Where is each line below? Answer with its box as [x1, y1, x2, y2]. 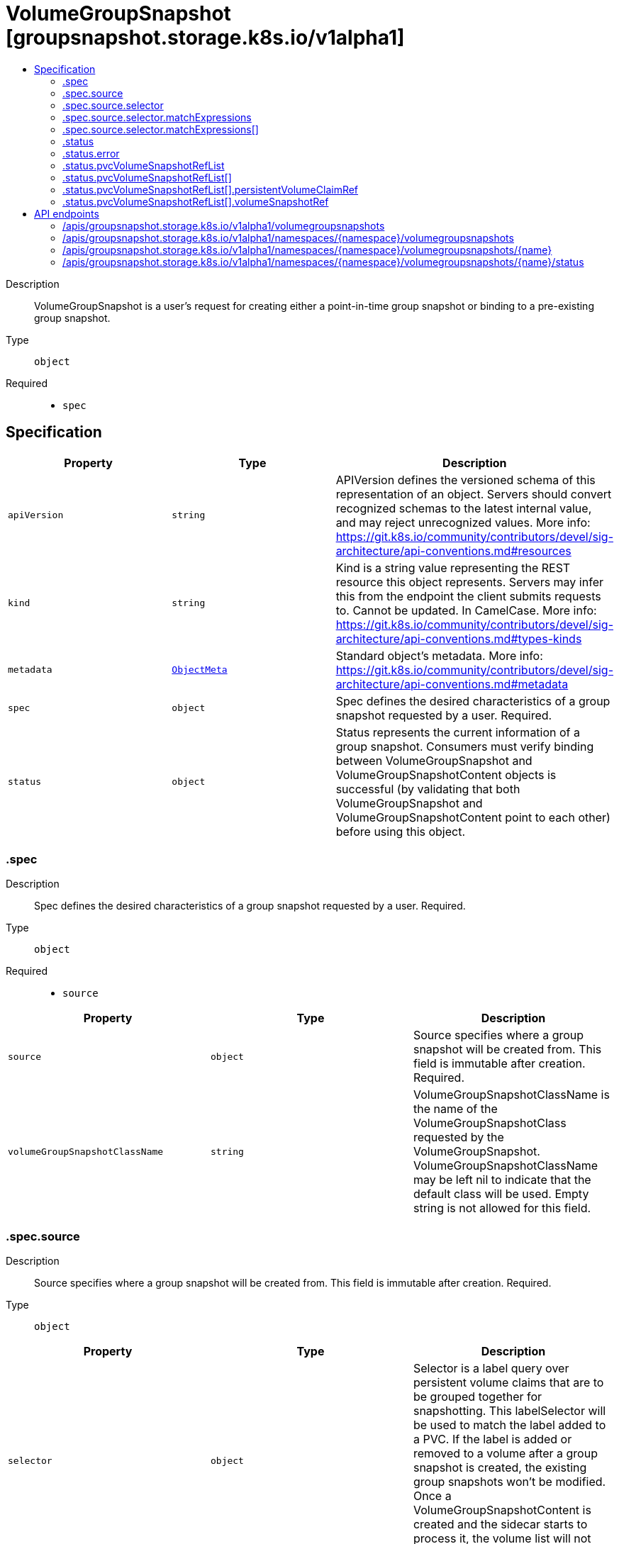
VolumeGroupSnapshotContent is [413, 1503, 591, 1518]
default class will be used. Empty [413, 1187, 589, 1202]
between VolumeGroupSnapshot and [335, 753, 532, 768]
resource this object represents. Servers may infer [335, 574, 603, 589]
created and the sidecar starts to [413, 1517, 588, 1532]
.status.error [62, 147, 120, 160]
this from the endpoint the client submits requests [335, 588, 601, 603]
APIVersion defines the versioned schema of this [335, 472, 596, 487]
